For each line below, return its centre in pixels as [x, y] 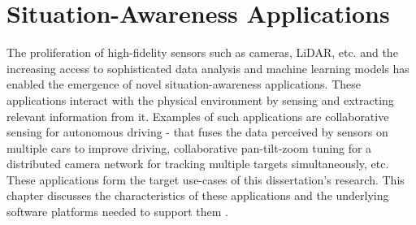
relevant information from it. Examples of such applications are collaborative [198, 116]
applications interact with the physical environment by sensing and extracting [200, 100]
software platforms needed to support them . [117, 212]
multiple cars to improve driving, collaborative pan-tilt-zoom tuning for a [189, 147]
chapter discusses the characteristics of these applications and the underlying [198, 195]
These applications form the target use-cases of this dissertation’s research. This [206, 179]
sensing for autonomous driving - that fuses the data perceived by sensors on [197, 132]
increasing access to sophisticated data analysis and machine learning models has [208, 68]
